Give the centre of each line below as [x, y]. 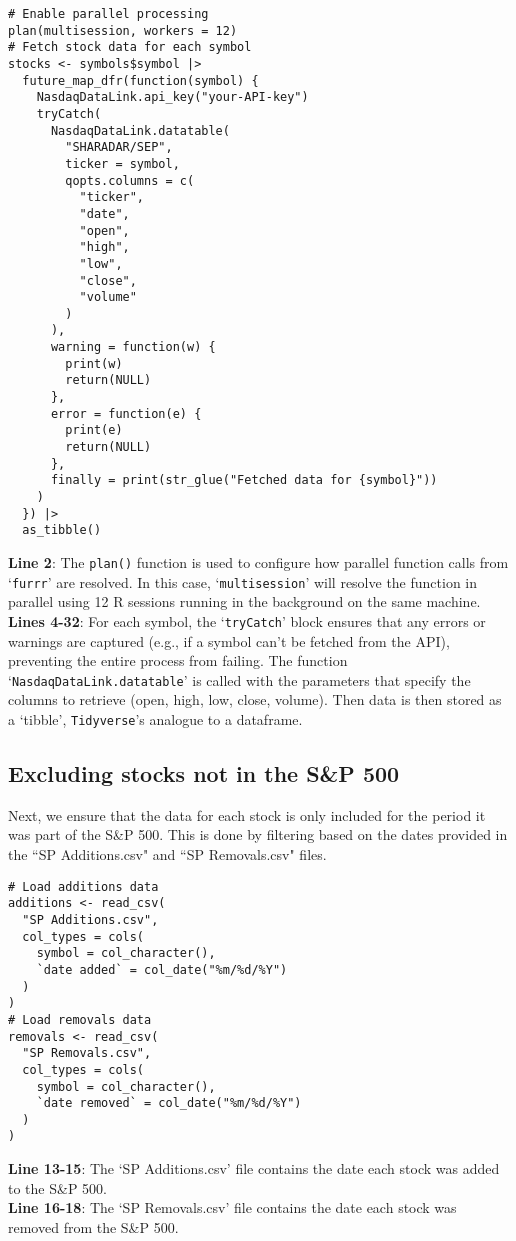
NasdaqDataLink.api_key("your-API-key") [172, 97]
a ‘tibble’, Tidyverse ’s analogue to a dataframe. [155, 719]
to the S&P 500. [57, 1187]
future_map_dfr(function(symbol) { [140, 80]
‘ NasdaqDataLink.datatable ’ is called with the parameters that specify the [239, 679]
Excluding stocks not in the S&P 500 [204, 773]
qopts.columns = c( [130, 180]
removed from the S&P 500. [93, 1226]
